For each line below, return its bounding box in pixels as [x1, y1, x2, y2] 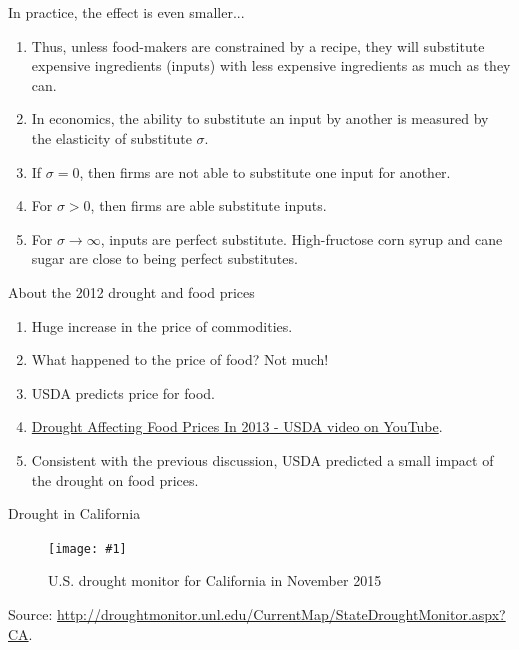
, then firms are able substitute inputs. [90, 195, 327, 216]
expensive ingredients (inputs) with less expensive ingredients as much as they [31, 55, 511, 76]
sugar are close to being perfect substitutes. [31, 248, 298, 269]
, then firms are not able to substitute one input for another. [79, 161, 451, 182]
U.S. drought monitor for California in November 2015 [48, 570, 382, 591]
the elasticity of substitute [31, 127, 192, 148]
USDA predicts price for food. [31, 382, 215, 403]
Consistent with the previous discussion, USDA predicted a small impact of [31, 449, 494, 470]
